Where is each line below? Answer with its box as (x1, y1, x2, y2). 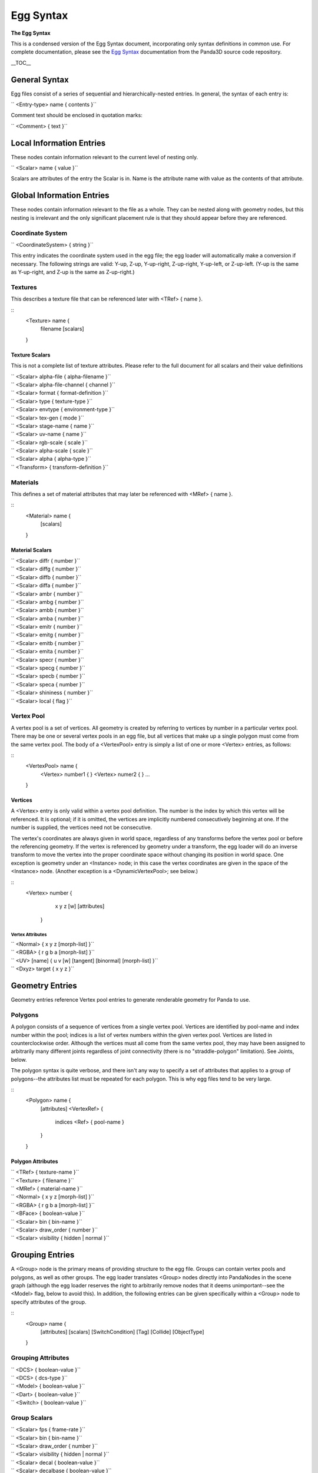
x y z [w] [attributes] (55, 903, 105, 910)
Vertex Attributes (11, 932, 47, 937)
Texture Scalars (11, 351, 51, 358)
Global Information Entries (11, 190, 110, 200)
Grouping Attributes (11, 1354, 69, 1362)
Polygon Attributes (11, 1158, 58, 1165)
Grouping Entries (11, 1250, 75, 1260)
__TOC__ (11, 59, 31, 66)
